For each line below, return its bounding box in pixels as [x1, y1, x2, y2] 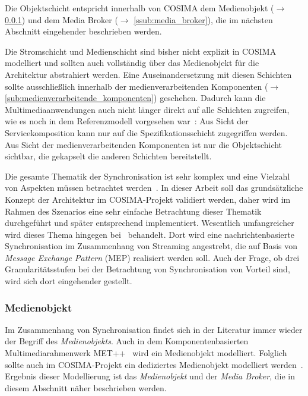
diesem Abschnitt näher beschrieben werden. [5, 381, 167, 394]
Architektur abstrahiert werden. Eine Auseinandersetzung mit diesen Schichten [5, 68, 292, 80]
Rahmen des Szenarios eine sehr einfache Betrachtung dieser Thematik [5, 205, 262, 217]
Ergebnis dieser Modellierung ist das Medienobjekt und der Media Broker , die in [5, 370, 295, 382]
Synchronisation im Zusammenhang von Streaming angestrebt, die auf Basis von [5, 240, 298, 252]
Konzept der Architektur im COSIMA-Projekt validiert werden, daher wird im [5, 193, 291, 205]
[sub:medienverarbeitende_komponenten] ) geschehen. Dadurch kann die [5, 92, 266, 104]
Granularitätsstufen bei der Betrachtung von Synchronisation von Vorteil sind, [5, 263, 290, 275]
